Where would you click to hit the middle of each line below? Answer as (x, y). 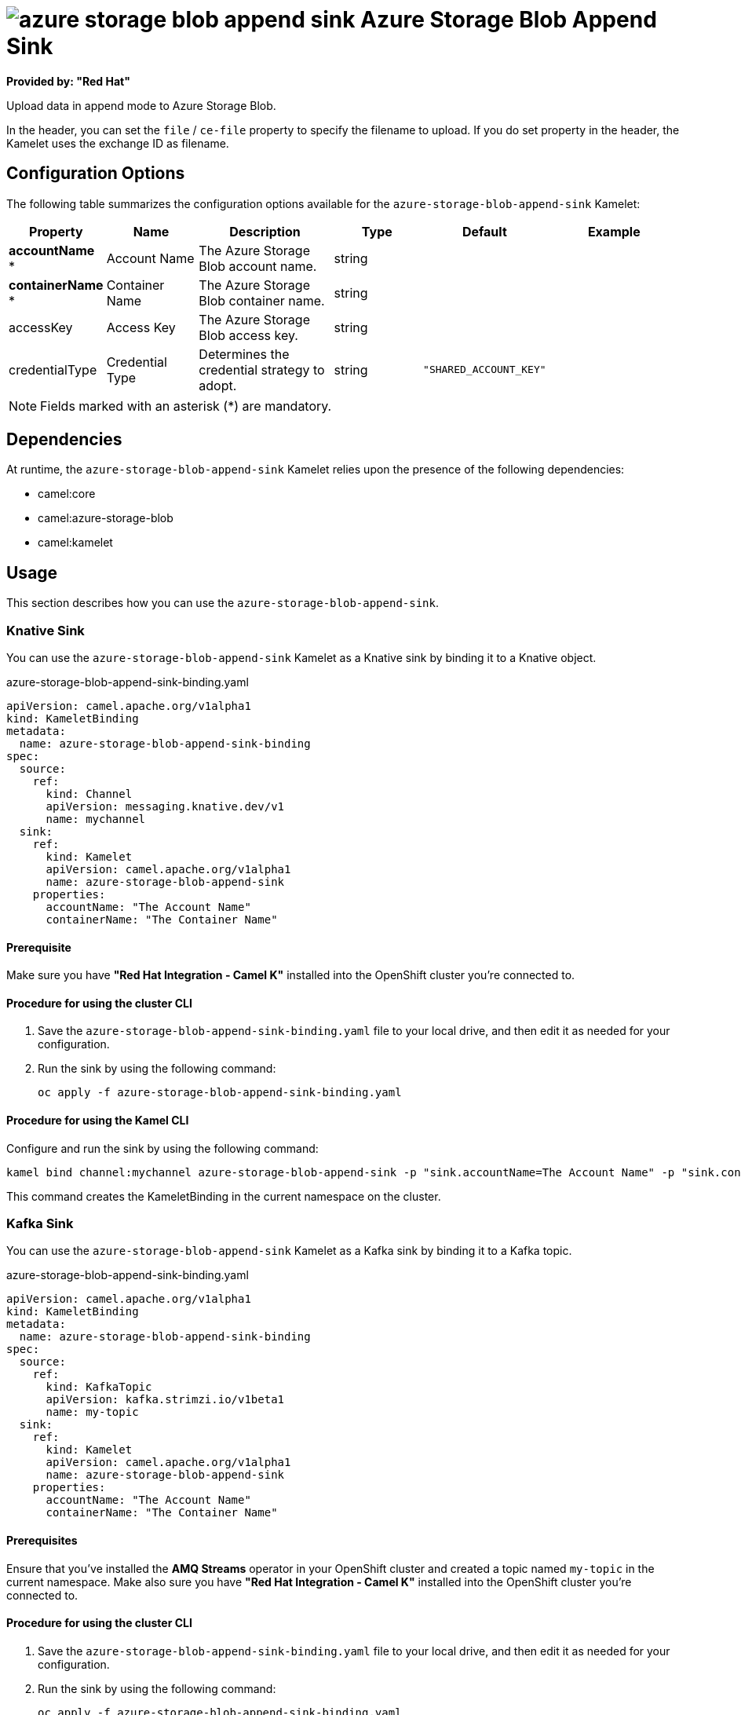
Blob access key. (248, 335)
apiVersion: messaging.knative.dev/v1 (165, 807)
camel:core (67, 494)
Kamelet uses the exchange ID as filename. (118, 143)
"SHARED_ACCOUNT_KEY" (485, 370)
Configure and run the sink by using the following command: (162, 1148)
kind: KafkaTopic (99, 1387)
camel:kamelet (75, 543)
